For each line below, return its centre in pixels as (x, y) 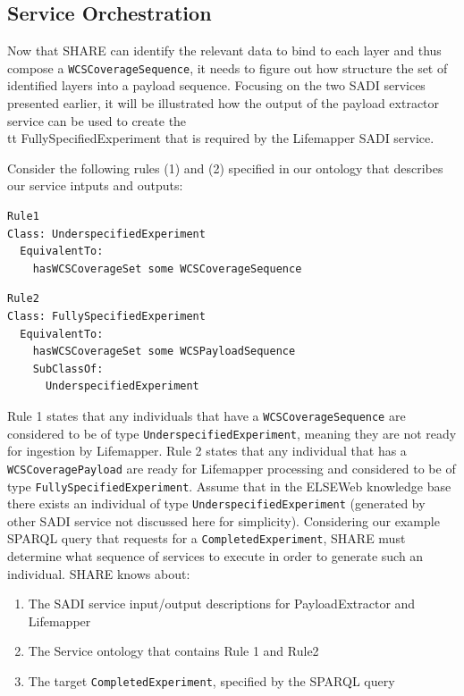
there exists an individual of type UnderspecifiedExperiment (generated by (216, 503)
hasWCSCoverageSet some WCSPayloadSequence (164, 352)
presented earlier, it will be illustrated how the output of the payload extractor (224, 103)
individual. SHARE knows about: (99, 573)
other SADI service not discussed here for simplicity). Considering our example (224, 520)
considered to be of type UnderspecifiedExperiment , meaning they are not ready (232, 433)
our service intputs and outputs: (95, 185)
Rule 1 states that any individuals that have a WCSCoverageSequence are (207, 415)
